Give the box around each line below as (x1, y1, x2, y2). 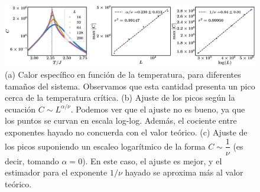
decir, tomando (5, 154, 59, 167)
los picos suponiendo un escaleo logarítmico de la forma (5, 140, 206, 152)
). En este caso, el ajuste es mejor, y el (82, 154, 222, 167)
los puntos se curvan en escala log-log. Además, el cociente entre (5, 114, 237, 127)
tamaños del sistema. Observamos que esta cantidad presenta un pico (5, 80, 255, 92)
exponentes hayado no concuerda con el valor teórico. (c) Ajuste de (5, 125, 248, 138)
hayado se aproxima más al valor (125, 166, 243, 178)
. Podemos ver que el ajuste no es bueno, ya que (70, 102, 245, 115)
